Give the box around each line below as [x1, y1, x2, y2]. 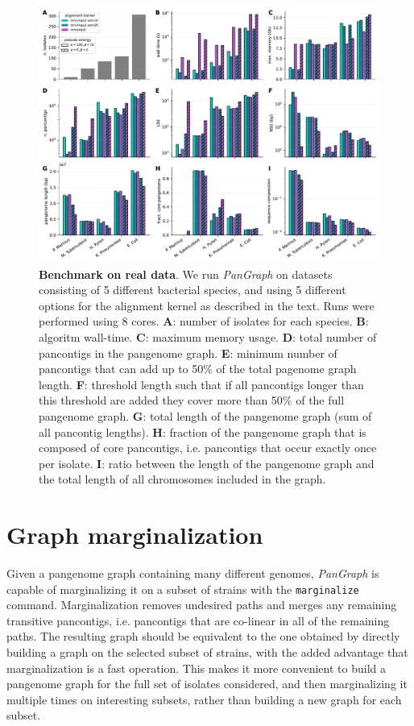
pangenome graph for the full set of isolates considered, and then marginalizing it [6, 675, 408, 692]
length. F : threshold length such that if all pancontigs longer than [39, 375, 364, 392]
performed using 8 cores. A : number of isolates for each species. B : [39, 313, 369, 330]
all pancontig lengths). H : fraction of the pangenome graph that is [39, 423, 366, 440]
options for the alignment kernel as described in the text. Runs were [39, 297, 375, 313]
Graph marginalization [6, 518, 263, 551]
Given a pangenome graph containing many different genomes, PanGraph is [6, 565, 379, 582]
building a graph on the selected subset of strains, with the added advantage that [6, 644, 408, 661]
